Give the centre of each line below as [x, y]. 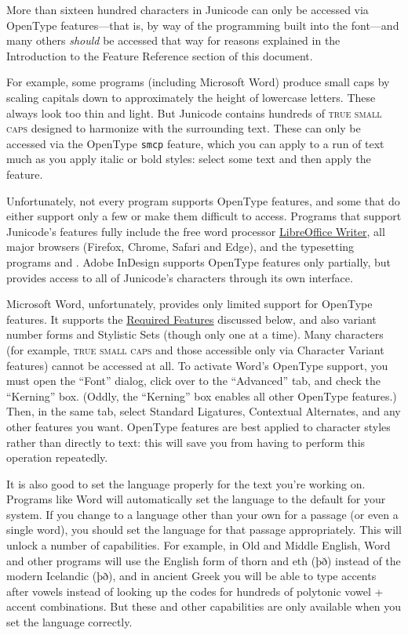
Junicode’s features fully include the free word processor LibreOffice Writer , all [196, 231]
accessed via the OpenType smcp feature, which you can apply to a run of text [195, 143]
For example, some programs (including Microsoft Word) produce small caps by [198, 82]
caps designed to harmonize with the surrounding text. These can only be [184, 128]
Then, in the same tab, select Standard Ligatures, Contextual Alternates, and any [204, 411]
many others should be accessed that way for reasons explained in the [173, 40]
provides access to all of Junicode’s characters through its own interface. [180, 277]
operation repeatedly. [57, 457]
